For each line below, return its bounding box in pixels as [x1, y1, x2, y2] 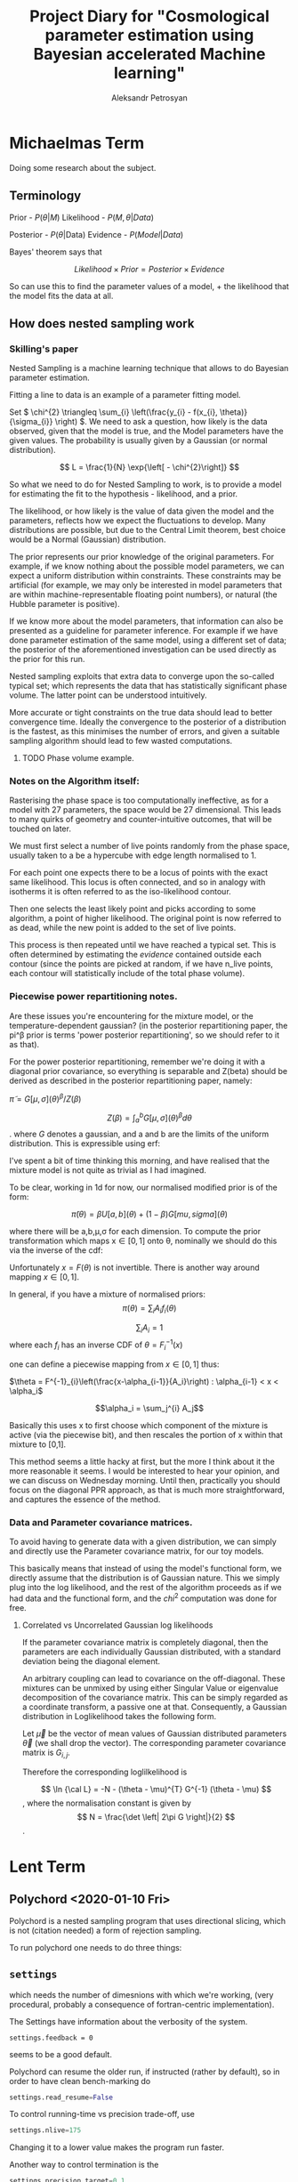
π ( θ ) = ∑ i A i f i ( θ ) [122, 1302, 177, 1315]
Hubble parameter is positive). [9, 599, 120, 610]
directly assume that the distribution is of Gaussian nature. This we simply [9, 1572, 280, 1583]
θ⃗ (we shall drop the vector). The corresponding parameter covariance [21, 1737, 286, 1748]
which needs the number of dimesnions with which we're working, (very [9, 1989, 274, 2000]
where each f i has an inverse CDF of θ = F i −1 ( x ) [9, 1337, 183, 1352]
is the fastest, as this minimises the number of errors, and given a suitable [9, 726, 280, 737]
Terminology [9, 189, 82, 204]
